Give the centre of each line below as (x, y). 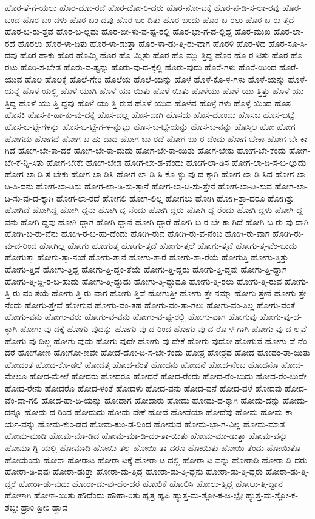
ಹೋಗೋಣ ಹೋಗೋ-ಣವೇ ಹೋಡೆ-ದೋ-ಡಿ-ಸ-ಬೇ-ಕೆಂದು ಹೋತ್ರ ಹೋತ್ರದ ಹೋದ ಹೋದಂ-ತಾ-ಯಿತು (164, 352)
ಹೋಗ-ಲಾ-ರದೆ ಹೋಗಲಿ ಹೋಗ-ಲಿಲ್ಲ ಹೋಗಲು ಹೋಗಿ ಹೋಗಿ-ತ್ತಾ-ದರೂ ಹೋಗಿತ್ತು (175, 198)
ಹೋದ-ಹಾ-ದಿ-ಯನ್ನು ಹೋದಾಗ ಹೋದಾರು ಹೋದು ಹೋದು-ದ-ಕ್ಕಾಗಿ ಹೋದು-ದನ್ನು (161, 400)
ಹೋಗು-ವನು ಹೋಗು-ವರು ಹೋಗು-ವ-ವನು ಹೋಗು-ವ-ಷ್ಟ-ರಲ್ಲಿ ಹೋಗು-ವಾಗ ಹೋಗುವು (131, 317)
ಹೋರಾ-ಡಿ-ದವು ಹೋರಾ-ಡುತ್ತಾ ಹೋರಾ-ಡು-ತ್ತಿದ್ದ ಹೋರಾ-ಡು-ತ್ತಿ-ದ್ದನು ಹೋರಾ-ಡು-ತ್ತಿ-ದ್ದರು (134, 471)
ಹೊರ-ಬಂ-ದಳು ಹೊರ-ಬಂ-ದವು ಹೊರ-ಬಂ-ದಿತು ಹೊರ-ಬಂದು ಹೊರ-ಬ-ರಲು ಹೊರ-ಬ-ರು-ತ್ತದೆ (158, 19)
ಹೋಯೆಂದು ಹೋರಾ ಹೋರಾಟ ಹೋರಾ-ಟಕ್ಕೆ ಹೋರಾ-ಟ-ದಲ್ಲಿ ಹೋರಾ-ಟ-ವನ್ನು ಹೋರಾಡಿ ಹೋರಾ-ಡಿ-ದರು (156, 459)
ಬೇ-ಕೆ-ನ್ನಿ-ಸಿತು (24, 162)
